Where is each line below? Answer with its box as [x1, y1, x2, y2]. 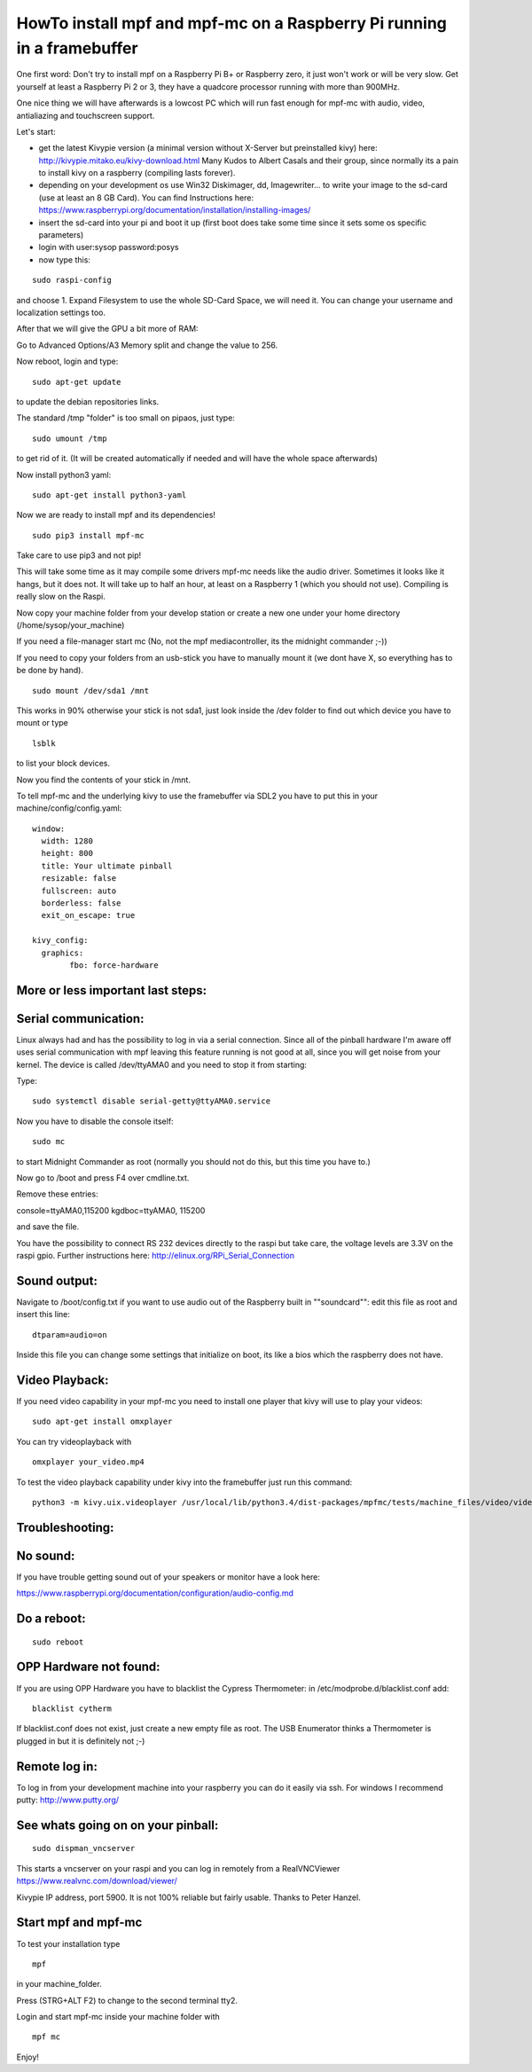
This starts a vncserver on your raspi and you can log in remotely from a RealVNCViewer [16, 1863, 340, 1873]
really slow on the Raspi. [16, 591, 106, 602]
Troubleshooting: [16, 1519, 114, 1534]
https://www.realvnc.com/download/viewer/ [16, 1876, 177, 1887]
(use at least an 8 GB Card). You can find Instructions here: [38, 192, 254, 203]
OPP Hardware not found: [16, 1660, 160, 1675]
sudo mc [32, 1136, 66, 1147]
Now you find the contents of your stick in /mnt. [16, 774, 191, 785]
